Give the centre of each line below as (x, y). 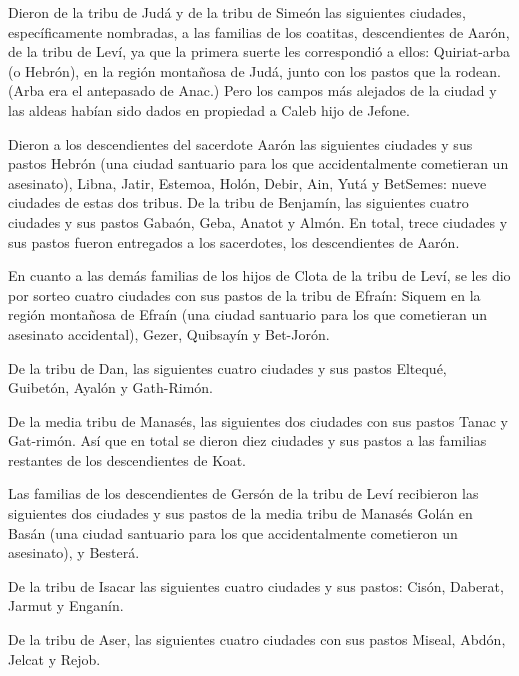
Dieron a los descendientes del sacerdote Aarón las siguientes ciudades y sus (240, 143)
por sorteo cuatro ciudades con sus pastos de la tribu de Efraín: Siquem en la (244, 294)
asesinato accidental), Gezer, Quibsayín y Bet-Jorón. (169, 333)
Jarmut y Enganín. (66, 605)
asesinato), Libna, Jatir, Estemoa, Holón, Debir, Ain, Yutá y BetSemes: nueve (247, 182)
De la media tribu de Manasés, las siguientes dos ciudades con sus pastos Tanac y (258, 420)
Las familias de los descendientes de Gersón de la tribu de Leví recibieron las (243, 493)
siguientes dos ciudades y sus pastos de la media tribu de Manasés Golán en (240, 513)
